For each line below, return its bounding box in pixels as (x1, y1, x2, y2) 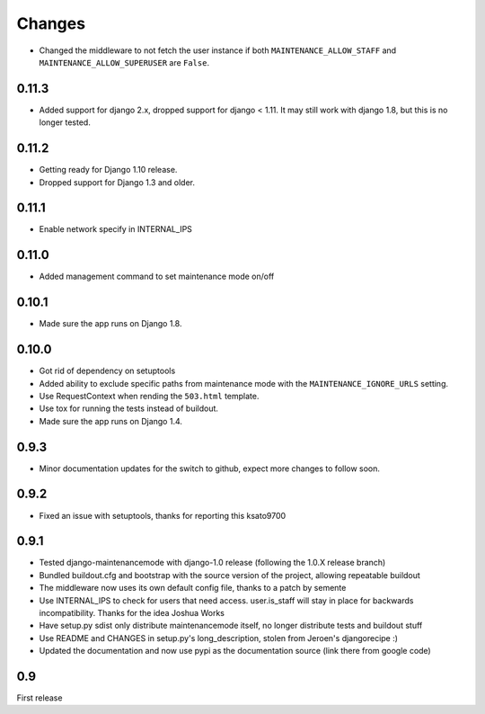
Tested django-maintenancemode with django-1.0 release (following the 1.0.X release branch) (39, 558, 386, 568)
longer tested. (39, 117, 92, 128)
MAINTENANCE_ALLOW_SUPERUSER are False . (39, 57, 210, 67)
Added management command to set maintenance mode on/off (39, 271, 275, 282)
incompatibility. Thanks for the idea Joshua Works (39, 608, 225, 618)
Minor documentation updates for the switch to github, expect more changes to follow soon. (39, 463, 381, 474)
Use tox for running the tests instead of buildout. (39, 403, 219, 414)
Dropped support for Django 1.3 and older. (39, 176, 196, 188)
